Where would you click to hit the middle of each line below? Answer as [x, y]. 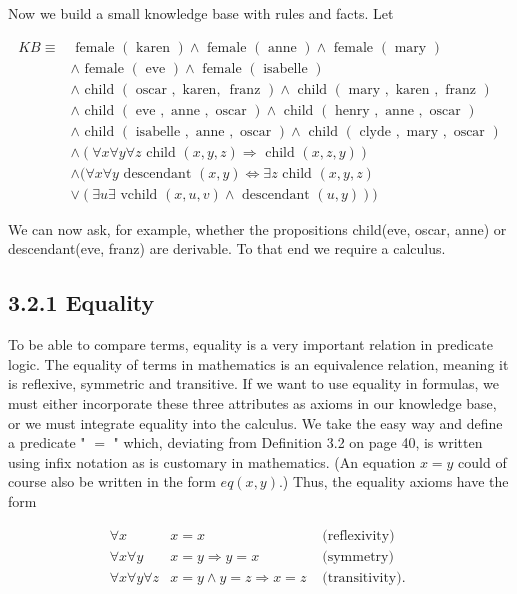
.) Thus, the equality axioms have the [393, 481]
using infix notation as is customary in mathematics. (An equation [212, 461]
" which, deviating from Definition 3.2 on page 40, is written [298, 442]
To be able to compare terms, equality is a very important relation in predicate [250, 344]
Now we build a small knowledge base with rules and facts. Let [201, 13]
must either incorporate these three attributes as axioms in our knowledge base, [252, 403]
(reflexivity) [358, 535]
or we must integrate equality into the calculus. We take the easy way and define [255, 422]
